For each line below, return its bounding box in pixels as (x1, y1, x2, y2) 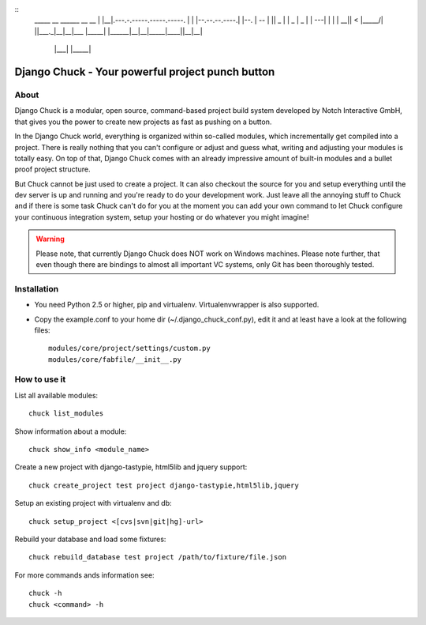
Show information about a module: (14, 427, 127, 436)
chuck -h (28, 589, 62, 598)
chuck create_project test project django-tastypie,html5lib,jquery (28, 480, 299, 490)
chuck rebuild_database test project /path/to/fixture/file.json (28, 553, 287, 562)
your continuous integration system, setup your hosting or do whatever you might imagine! (14, 212, 309, 221)
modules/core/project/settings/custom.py (48, 344, 211, 353)
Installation (14, 283, 59, 294)
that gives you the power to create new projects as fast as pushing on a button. (14, 117, 272, 126)
